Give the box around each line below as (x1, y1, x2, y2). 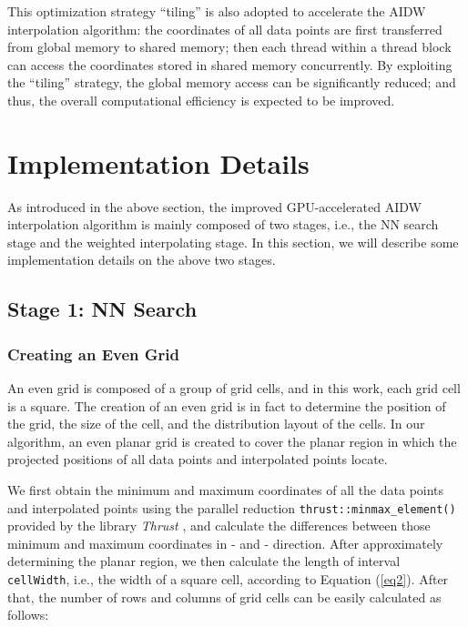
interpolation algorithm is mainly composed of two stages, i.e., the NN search (7, 215, 439, 234)
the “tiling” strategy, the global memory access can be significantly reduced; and (7, 73, 456, 92)
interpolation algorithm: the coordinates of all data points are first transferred (7, 19, 443, 38)
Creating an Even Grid (7, 342, 179, 365)
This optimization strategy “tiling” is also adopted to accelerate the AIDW (7, 2, 426, 20)
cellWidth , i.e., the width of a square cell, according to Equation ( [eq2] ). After (7, 570, 449, 589)
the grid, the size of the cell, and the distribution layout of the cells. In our (7, 414, 425, 433)
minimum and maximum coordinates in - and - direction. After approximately (7, 533, 443, 552)
